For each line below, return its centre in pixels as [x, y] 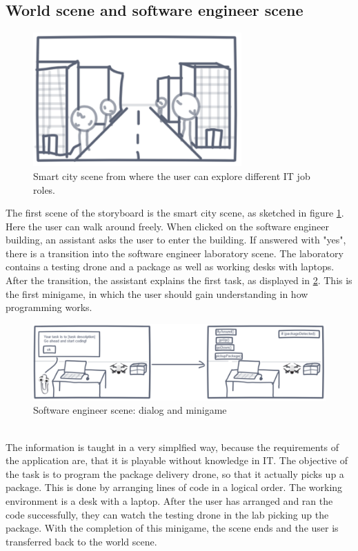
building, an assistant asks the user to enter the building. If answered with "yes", [176, 240]
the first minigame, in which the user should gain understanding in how [157, 293]
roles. [44, 189]
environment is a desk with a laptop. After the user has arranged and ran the [169, 500]
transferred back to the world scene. [81, 541]
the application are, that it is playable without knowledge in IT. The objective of [177, 460]
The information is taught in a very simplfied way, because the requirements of [172, 447]
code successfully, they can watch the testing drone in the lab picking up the [167, 514]
